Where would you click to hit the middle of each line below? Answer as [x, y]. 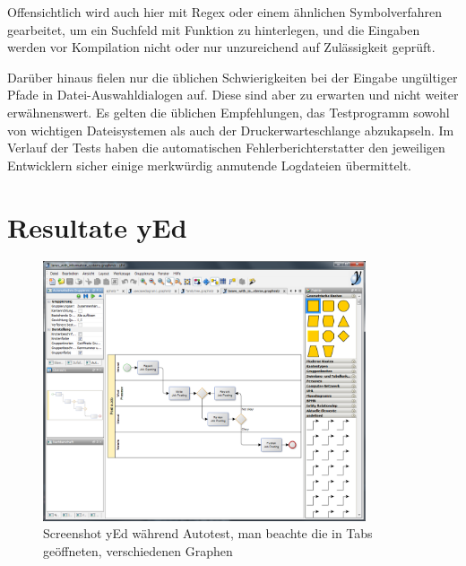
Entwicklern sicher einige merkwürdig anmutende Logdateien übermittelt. [210, 165]
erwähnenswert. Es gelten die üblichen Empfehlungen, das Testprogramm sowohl [229, 112]
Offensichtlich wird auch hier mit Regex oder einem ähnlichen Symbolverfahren [225, 12]
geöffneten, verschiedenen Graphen [138, 550]
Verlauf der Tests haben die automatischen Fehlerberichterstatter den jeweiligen [226, 148]
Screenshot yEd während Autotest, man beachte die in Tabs [208, 533]
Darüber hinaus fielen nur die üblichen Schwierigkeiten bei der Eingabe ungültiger [233, 77]
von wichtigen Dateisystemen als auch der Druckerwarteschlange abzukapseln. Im [231, 130]
